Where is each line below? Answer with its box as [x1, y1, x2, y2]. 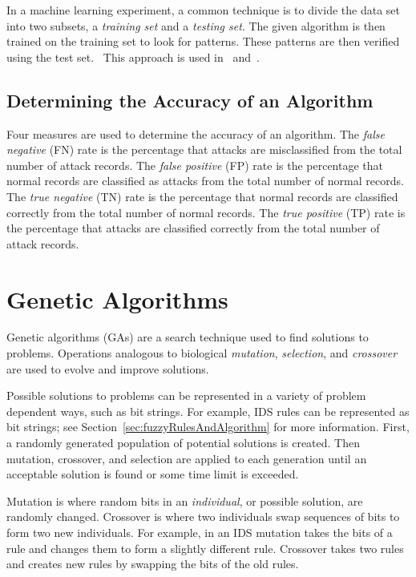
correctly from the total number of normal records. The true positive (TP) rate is [6, 204, 406, 220]
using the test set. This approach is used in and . [6, 48, 260, 65]
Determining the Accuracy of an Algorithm [6, 87, 374, 112]
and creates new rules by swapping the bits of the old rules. [6, 555, 299, 572]
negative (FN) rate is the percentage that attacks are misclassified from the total [6, 141, 402, 158]
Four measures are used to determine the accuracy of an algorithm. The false [6, 125, 385, 142]
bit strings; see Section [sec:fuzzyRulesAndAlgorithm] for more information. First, [6, 418, 410, 435]
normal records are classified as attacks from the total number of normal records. [6, 172, 404, 189]
